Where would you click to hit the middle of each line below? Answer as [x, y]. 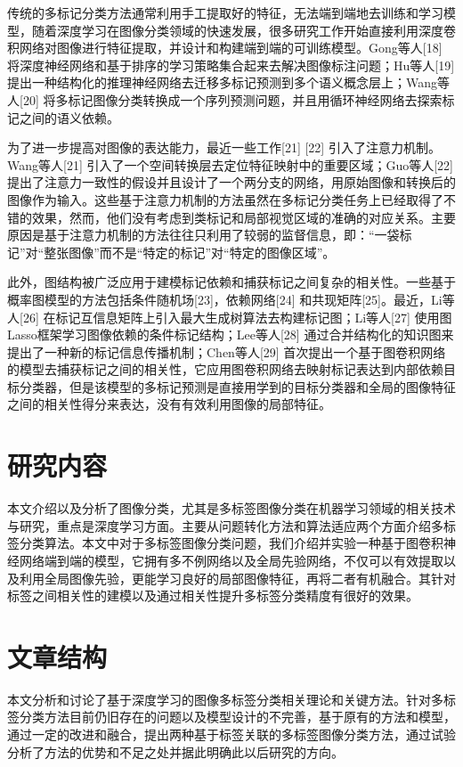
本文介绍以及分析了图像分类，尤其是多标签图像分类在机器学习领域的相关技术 [231, 508]
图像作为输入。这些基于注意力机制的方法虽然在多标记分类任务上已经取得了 [225, 199]
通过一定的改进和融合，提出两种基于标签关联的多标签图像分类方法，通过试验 [231, 734]
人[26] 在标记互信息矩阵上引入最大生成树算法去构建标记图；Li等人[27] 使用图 [230, 317]
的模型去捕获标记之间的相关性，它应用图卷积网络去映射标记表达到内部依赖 [225, 369]
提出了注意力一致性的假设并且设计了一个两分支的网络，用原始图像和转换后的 [231, 182]
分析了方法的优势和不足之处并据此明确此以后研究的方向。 [175, 751]
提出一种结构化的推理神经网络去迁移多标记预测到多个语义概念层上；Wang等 [229, 82]
